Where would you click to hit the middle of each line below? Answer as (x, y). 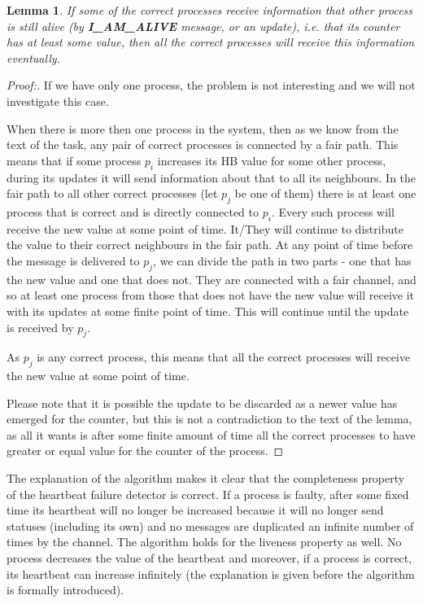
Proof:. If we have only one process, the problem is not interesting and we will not (211, 85)
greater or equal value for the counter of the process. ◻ (145, 451)
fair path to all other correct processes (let (112, 193)
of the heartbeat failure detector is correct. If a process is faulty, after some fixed (208, 494)
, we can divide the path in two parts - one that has (282, 260)
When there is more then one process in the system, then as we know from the (203, 128)
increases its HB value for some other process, (272, 160)
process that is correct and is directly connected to (133, 211)
